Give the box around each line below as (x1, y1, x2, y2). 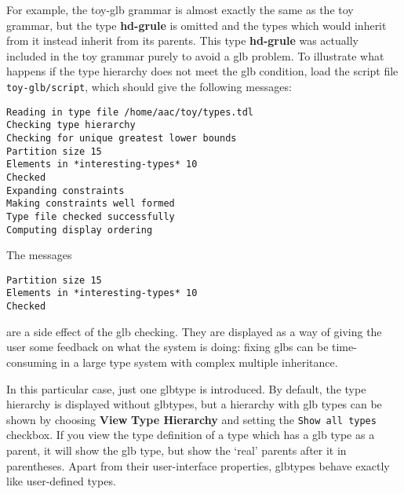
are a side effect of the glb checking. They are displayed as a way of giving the (6, 323, 382, 339)
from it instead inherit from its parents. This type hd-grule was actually (6, 32, 359, 49)
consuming (6, 353, 57, 370)
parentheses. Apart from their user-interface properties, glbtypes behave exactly (6, 457, 390, 474)
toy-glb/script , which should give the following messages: (6, 78, 292, 94)
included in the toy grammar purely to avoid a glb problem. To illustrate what (6, 47, 384, 64)
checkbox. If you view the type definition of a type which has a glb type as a (6, 426, 375, 443)
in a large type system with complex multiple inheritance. (60, 353, 338, 370)
